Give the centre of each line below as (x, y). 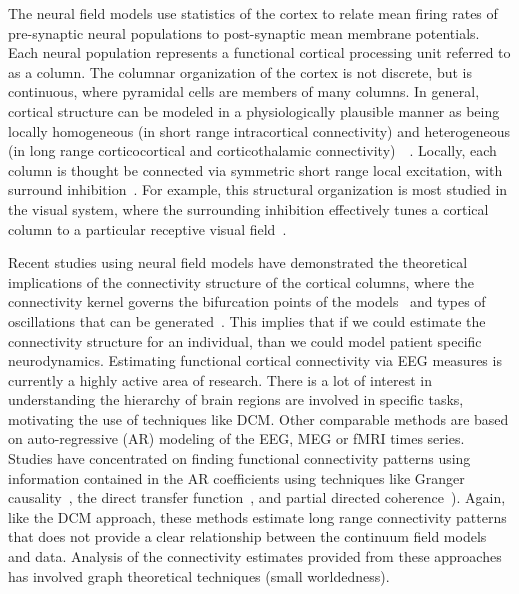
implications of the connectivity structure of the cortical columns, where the (241, 281)
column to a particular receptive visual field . (147, 228)
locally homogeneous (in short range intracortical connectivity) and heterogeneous (259, 130)
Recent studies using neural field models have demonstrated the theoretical (238, 262)
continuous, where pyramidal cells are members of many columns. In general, (244, 91)
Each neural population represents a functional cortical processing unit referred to (259, 52)
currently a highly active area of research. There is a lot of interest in (220, 379)
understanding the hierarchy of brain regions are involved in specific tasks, (236, 399)
